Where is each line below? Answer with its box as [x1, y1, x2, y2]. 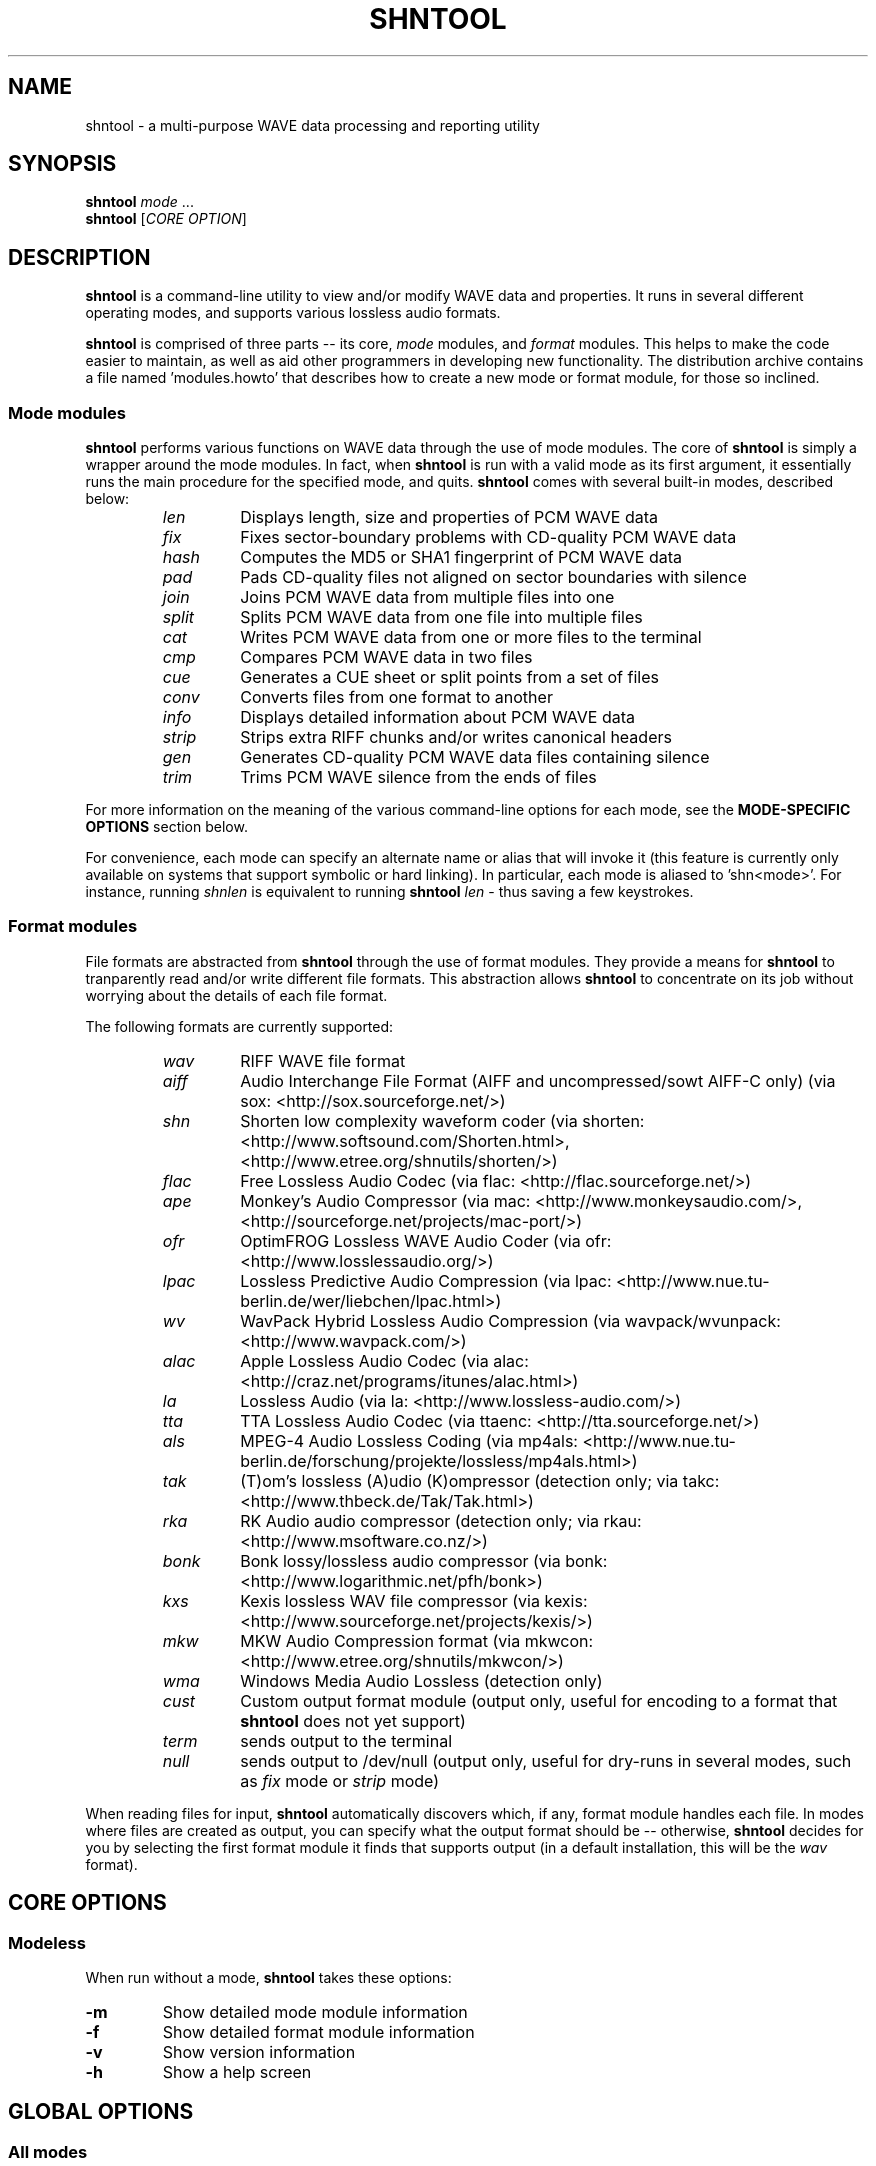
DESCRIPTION [8, 244, 151, 270]
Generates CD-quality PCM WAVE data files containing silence [240, 747, 710, 768]
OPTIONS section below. [85, 818, 248, 836]
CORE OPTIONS [8, 1890, 167, 1916]
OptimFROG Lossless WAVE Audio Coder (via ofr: [240, 1230, 612, 1251]
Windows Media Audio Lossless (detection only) [240, 1670, 603, 1691]
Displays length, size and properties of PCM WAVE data [240, 507, 659, 528]
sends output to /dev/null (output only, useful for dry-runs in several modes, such [240, 1750, 852, 1771]
